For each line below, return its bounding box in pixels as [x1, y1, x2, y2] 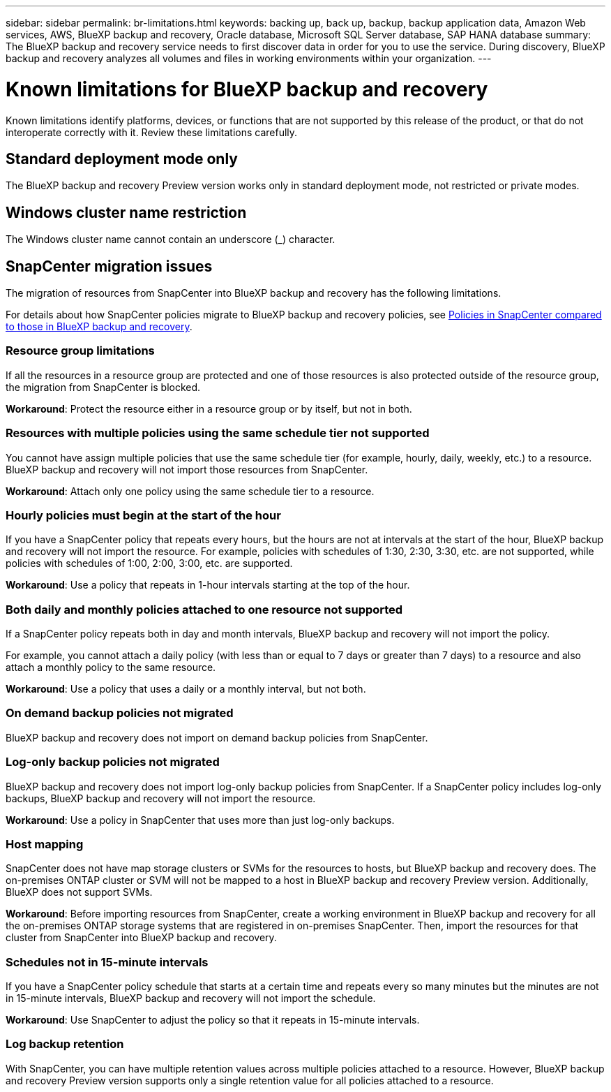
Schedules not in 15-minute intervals [6, 954, 209, 969]
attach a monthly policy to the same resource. [6, 661, 216, 674]
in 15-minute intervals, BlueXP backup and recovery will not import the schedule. [6, 992, 376, 1005]
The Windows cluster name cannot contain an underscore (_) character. [6, 233, 335, 246]
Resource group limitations [6, 344, 155, 358]
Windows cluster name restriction [6, 203, 247, 221]
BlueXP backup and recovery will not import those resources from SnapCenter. [6, 463, 368, 475]
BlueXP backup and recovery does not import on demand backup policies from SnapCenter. [6, 731, 428, 744]
